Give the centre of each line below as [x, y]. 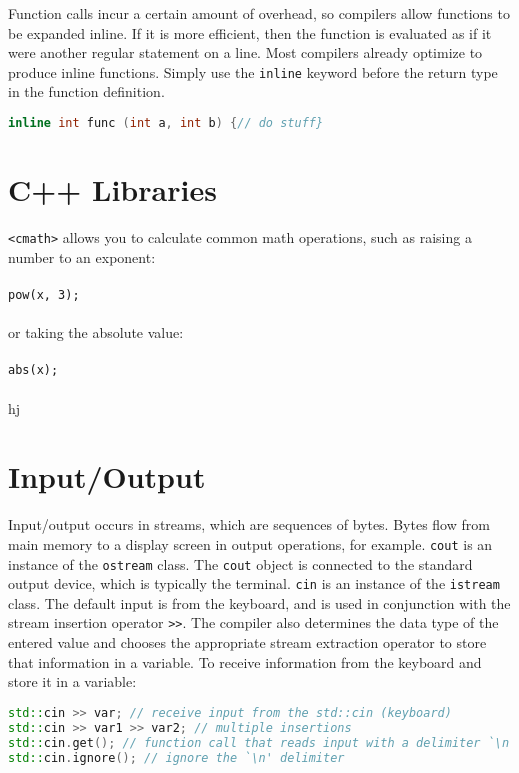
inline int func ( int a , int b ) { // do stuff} [166, 123]
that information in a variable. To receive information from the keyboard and [245, 661]
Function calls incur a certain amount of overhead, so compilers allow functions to [259, 13]
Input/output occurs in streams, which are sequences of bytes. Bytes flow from [249, 524]
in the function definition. [86, 91]
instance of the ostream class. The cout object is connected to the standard [240, 563]
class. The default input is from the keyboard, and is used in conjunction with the [259, 602]
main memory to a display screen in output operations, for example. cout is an [250, 543]
